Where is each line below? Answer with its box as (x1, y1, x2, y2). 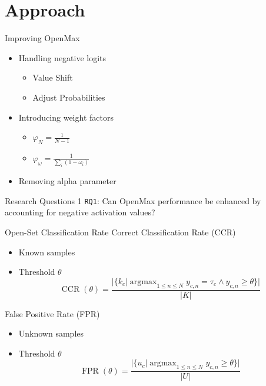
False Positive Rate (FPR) (5, 307, 100, 320)
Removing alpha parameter (18, 175, 117, 187)
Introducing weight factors (18, 111, 114, 123)
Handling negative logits (18, 51, 107, 64)
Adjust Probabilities (32, 91, 105, 103)
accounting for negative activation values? (5, 206, 155, 218)
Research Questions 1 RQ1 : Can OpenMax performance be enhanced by (5, 194, 261, 207)
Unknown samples (18, 327, 84, 340)
